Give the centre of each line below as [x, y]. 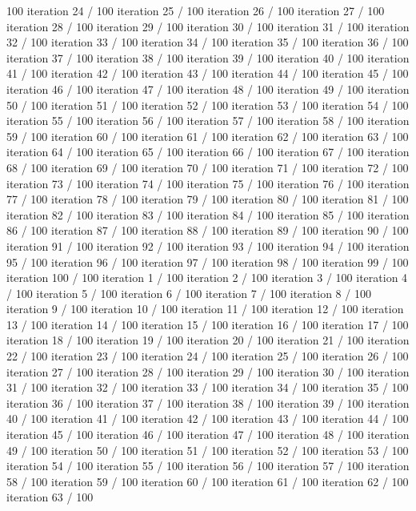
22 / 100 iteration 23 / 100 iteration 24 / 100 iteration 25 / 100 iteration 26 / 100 [208, 356]
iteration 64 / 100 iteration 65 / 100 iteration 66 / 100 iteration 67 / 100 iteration [208, 152]
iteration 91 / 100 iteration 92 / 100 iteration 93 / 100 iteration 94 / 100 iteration [208, 245]
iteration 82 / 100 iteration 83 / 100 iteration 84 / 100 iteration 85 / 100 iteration [208, 214]
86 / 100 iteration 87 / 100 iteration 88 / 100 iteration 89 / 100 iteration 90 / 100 [208, 230]
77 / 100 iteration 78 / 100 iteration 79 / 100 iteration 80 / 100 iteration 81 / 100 [208, 199]
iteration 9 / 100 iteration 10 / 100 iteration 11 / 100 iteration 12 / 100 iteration [205, 309]
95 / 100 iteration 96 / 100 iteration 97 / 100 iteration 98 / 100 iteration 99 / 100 [208, 262]
